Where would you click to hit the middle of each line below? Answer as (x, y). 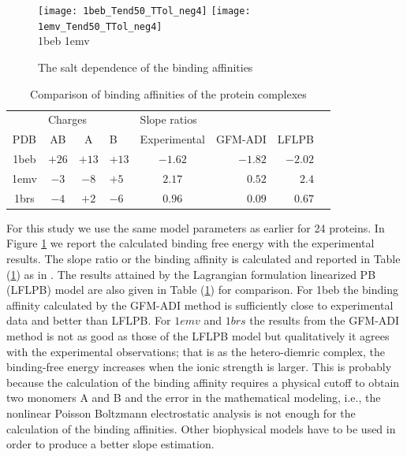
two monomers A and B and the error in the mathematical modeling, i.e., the (194, 398)
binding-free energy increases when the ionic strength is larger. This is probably (199, 367)
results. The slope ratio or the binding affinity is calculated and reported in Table (203, 258)
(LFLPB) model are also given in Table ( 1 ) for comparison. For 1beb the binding (202, 290)
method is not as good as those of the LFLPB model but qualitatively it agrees (198, 335)
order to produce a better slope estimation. (110, 444)
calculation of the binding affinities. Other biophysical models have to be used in (201, 428)
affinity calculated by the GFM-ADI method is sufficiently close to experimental (200, 305)
